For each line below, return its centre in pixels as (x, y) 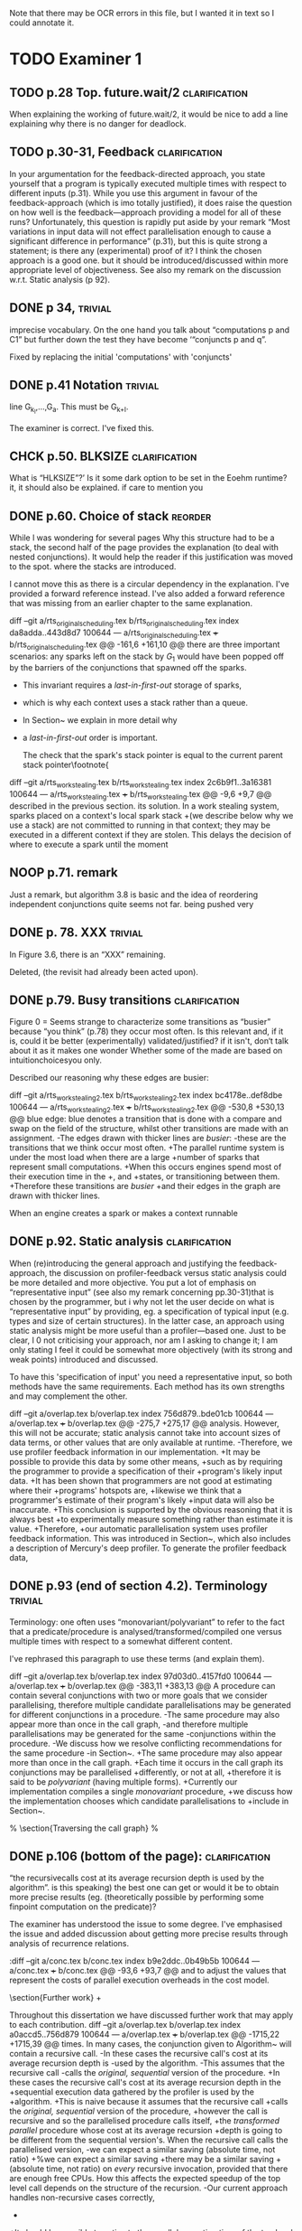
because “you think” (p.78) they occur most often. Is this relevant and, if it (146, 1031)
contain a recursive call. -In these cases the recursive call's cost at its (139, 2054)
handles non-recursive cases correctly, (82, 2198)
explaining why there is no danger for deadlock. (98, 124)
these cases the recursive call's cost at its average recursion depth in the (145, 2083)
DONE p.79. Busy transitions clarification (124, 1000)
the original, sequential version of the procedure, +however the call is (139, 2111)
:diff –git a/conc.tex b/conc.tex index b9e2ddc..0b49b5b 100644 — (134, 1961)
